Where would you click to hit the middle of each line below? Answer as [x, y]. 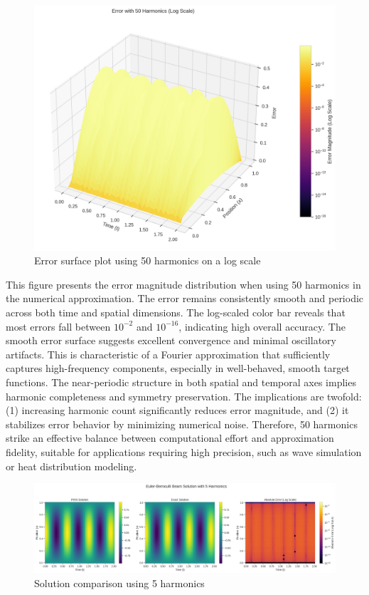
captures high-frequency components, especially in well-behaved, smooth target [178, 368]
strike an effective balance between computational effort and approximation [170, 438]
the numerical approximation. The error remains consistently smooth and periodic [185, 298]
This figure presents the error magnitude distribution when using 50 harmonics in [183, 284]
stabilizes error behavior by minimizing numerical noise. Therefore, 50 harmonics [182, 424]
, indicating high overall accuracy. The [262, 326]
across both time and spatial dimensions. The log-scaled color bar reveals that [176, 312]
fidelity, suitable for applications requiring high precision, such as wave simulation [184, 451]
